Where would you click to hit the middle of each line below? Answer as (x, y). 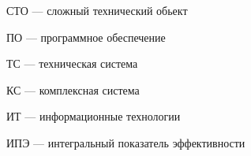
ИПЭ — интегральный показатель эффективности (126, 142)
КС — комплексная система (73, 89)
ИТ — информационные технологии (94, 116)
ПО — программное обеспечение (86, 37)
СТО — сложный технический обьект (97, 10)
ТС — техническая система (72, 63)
